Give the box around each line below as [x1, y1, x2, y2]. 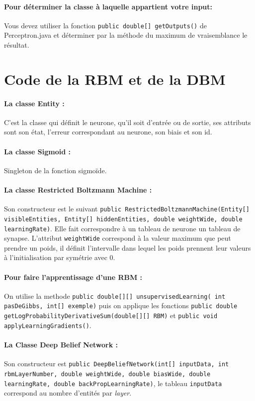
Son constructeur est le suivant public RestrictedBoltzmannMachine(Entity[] [4, 203, 250, 214]
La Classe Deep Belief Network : [4, 339, 118, 350]
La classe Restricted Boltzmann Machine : [4, 184, 152, 195]
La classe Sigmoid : [4, 146, 71, 156]
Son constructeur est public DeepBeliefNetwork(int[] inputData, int [4, 358, 229, 369]
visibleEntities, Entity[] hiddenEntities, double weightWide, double [4, 215, 243, 223]
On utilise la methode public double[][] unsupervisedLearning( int [4, 290, 226, 301]
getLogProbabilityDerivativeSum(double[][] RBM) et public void [4, 310, 218, 321]
